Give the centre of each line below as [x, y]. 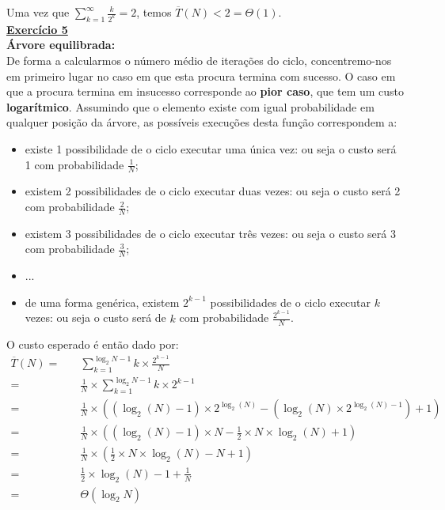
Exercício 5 [37, 29]
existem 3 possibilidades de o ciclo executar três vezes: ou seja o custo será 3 [210, 233]
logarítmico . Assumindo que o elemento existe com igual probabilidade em [190, 106]
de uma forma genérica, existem [102, 302]
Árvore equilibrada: [61, 45]
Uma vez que [38, 12]
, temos [154, 12]
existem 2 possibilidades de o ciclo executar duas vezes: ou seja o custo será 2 [213, 191]
